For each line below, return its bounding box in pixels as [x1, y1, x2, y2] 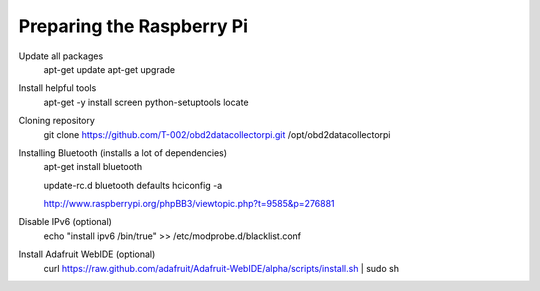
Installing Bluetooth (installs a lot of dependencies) [18, 146, 228, 159]
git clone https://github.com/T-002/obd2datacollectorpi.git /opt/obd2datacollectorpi [43, 128, 391, 140]
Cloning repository [18, 115, 95, 127]
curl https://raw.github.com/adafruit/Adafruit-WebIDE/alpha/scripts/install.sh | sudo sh [43, 262, 400, 274]
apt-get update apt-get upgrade [43, 63, 176, 75]
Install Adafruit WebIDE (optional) [18, 248, 156, 260]
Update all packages [18, 50, 104, 62]
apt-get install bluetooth [43, 161, 143, 173]
